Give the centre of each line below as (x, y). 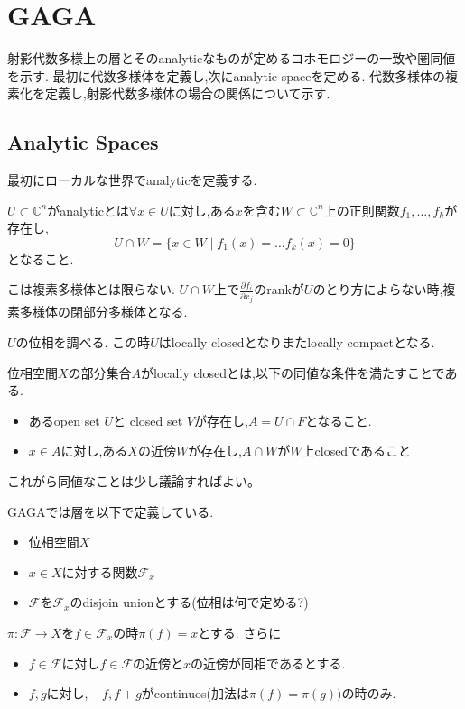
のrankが (279, 289)
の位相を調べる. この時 (83, 342)
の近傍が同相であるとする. (268, 663)
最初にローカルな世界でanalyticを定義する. (132, 180)
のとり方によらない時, (378, 289)
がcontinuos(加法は (195, 693)
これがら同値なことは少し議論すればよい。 (134, 481)
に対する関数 (100, 571)
